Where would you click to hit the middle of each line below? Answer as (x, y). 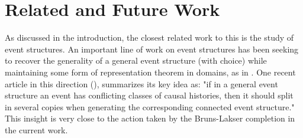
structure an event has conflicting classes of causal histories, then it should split (149, 95)
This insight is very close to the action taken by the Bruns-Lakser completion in (150, 118)
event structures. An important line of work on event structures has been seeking (152, 49)
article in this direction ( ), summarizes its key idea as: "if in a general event (141, 83)
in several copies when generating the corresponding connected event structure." (150, 106)
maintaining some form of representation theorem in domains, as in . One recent (150, 72)
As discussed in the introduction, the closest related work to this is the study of (149, 37)
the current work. (36, 129)
